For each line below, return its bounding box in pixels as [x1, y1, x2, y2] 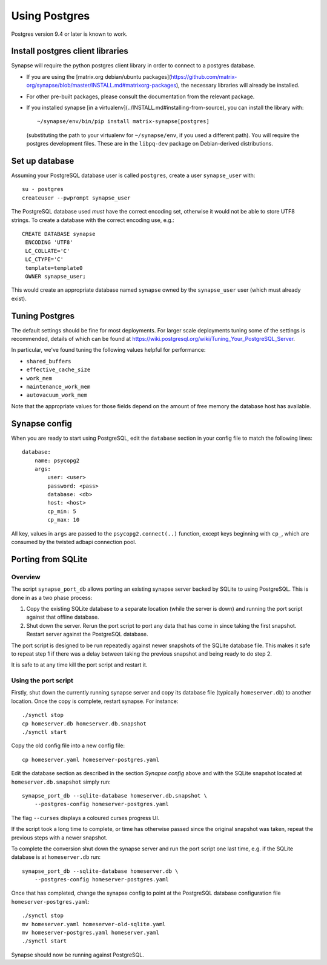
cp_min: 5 [47, 508, 77, 515]
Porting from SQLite [11, 554, 88, 564]
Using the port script [11, 676, 74, 685]
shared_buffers [26, 358, 72, 365]
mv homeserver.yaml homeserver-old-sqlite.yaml [22, 921, 166, 927]
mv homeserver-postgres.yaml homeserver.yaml [22, 929, 160, 936]
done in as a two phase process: [11, 594, 93, 601]
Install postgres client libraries [11, 46, 128, 56]
